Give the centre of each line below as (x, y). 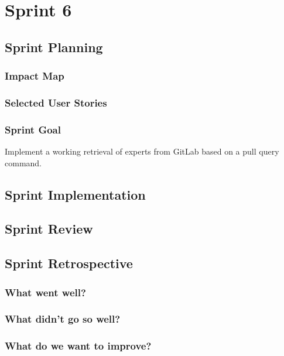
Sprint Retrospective (69, 263)
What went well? (45, 292)
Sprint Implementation (75, 194)
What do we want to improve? (78, 346)
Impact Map (35, 76)
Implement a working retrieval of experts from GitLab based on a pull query (142, 151)
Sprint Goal (33, 129)
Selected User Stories (56, 102)
